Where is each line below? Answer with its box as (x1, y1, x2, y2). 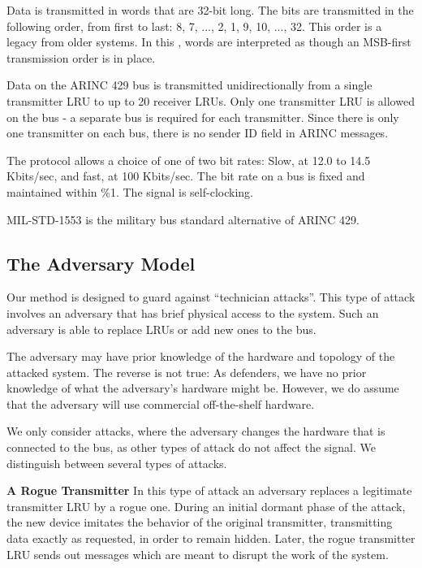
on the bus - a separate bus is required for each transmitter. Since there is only (6, 108, 399, 125)
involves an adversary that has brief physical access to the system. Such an (6, 304, 379, 321)
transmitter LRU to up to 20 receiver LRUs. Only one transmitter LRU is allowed (6, 92, 415, 109)
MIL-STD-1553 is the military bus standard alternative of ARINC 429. (6, 210, 360, 228)
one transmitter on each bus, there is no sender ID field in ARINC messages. (6, 124, 389, 141)
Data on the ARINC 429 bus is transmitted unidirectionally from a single (6, 76, 372, 93)
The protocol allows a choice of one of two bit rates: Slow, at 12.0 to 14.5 (6, 151, 371, 168)
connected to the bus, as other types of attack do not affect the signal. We (6, 439, 376, 456)
